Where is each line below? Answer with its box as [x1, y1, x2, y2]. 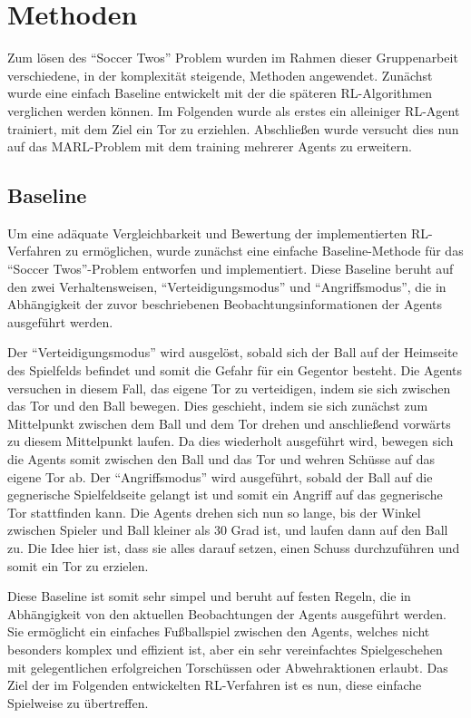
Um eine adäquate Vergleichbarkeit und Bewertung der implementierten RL [7, 223, 428, 242]
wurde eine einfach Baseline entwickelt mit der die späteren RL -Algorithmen [7, 83, 432, 102]
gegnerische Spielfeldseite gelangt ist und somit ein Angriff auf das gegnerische [7, 485, 443, 504]
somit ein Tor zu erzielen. [7, 556, 149, 575]
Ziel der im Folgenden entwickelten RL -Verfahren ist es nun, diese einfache [7, 675, 422, 694]
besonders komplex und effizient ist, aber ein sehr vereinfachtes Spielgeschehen [7, 639, 443, 658]
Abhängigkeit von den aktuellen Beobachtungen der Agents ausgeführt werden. [7, 604, 446, 623]
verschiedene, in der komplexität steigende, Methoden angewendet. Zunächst [7, 65, 433, 84]
